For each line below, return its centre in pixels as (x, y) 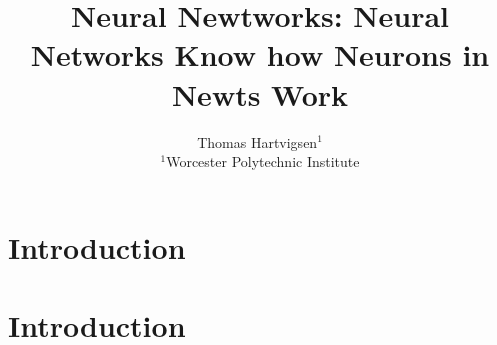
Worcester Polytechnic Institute (263, 161)
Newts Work (260, 93)
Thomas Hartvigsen (257, 141)
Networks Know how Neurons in (260, 54)
